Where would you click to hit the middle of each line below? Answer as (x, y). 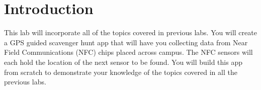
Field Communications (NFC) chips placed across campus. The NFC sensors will (128, 52)
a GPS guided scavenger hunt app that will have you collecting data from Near (126, 42)
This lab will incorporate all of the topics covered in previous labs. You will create (130, 32)
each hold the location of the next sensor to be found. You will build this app (123, 62)
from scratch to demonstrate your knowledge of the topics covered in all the (121, 72)
